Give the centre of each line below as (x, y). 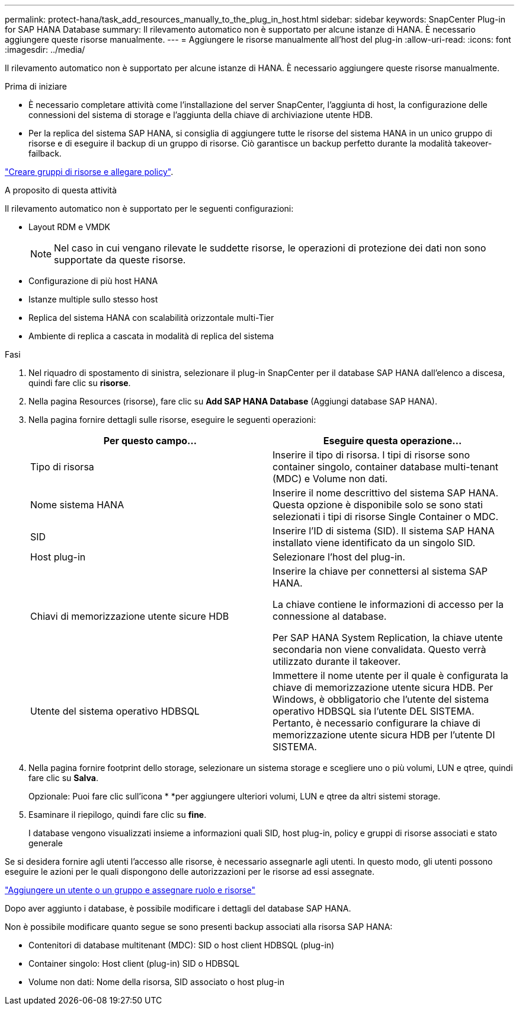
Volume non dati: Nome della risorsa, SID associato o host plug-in (157, 982)
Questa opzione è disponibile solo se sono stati (378, 505)
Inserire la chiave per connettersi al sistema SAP (380, 571)
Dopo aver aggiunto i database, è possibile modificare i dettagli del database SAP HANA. (178, 908)
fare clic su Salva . (63, 778)
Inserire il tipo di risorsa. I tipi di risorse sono (371, 455)
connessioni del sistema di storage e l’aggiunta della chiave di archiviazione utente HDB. (201, 115)
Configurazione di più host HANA (93, 281)
